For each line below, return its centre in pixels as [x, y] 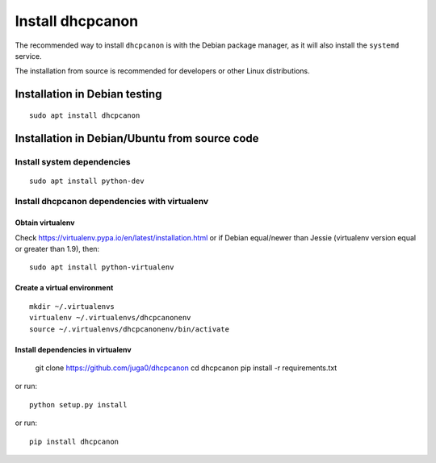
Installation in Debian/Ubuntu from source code [137, 138]
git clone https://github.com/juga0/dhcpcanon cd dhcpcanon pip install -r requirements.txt [186, 368]
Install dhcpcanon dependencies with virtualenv [112, 202]
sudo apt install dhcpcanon [85, 115]
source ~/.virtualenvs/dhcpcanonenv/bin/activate [130, 329]
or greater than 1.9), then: [57, 249]
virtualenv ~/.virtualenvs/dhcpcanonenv [110, 318]
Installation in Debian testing [88, 94]
